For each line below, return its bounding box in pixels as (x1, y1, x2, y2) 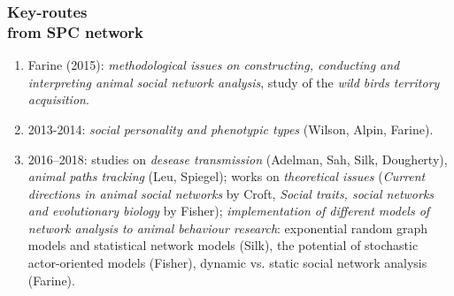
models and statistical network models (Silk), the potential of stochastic (27, 236, 419, 254)
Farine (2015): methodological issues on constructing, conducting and (27, 56, 400, 74)
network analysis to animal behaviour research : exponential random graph (27, 218, 428, 237)
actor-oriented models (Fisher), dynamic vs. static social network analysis (27, 254, 427, 272)
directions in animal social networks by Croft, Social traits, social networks (27, 184, 435, 202)
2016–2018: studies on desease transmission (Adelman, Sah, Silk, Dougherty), (27, 149, 448, 168)
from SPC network (7, 20, 144, 42)
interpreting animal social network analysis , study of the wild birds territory (27, 72, 440, 91)
